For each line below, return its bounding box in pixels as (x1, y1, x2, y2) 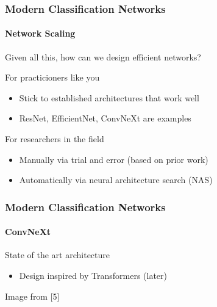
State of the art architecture (5, 248, 110, 261)
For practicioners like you (5, 71, 100, 84)
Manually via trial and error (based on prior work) (19, 153, 208, 165)
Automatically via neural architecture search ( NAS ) (19, 173, 213, 186)
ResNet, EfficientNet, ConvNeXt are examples (19, 112, 191, 125)
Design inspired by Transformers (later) (19, 269, 168, 282)
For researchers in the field (5, 132, 104, 145)
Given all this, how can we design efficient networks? (5, 50, 201, 63)
